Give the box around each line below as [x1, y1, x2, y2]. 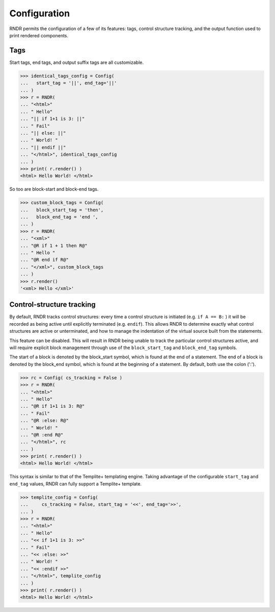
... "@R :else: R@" [20, 418, 69, 424]
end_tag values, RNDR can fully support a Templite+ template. [9, 480, 142, 487]
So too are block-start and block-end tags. [9, 186, 99, 192]
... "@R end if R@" [20, 257, 69, 263]
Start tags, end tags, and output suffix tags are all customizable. [9, 59, 144, 65]
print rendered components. [9, 32, 69, 38]
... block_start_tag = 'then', [20, 207, 104, 213]
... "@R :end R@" [20, 432, 64, 437]
